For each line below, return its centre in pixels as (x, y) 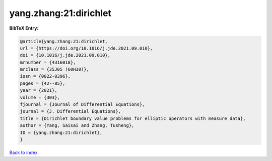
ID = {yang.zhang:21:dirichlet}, (61, 132)
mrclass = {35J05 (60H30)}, (54, 69)
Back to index (23, 152)
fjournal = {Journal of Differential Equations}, (82, 105)
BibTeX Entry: (24, 28)
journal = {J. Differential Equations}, (70, 111)
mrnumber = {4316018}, (48, 62)
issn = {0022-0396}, (45, 76)
